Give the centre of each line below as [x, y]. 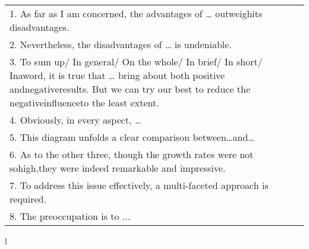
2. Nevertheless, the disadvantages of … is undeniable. [121, 44]
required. [28, 199]
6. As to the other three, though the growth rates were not [132, 154]
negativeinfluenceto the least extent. [84, 103]
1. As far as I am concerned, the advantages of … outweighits [136, 13]
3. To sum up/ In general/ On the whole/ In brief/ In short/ [136, 62]
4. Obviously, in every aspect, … [75, 120]
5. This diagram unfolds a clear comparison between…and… [132, 137]
